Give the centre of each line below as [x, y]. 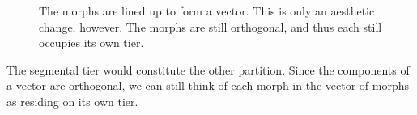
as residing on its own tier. [72, 101]
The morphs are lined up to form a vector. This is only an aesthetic [207, 11]
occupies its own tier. [91, 43]
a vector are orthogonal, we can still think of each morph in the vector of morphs [208, 85]
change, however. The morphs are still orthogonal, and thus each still [211, 26]
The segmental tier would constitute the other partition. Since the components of [208, 69]
